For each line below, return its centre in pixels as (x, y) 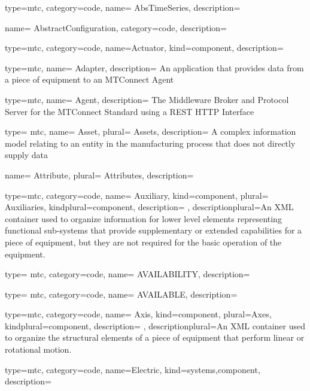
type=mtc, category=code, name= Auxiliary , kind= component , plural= (137, 195)
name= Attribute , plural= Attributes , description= (99, 175)
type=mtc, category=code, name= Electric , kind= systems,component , (133, 369)
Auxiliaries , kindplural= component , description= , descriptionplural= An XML (149, 207)
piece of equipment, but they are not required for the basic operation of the (143, 242)
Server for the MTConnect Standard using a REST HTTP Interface (130, 111)
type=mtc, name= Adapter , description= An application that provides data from (154, 67)
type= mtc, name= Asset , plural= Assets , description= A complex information (151, 131)
